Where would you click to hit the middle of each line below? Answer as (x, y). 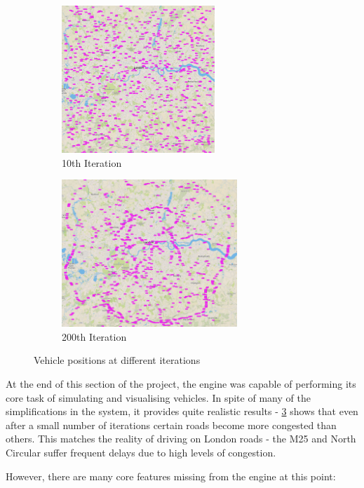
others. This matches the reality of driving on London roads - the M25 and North (181, 439)
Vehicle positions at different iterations (117, 360)
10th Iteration (92, 162)
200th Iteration (94, 336)
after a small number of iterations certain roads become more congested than (171, 425)
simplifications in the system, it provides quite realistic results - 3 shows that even (182, 411)
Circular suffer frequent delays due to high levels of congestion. (141, 452)
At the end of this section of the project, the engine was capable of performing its (181, 383)
